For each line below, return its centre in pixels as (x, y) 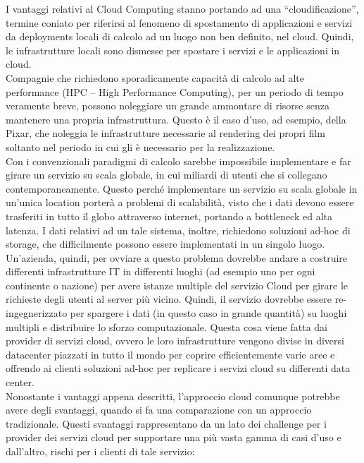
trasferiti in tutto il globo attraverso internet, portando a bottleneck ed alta (169, 216)
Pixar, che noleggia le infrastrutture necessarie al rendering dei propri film (165, 133)
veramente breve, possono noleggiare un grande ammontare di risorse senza (168, 106)
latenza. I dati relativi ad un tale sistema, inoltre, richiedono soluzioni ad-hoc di (178, 230)
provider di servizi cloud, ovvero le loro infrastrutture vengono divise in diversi (175, 341)
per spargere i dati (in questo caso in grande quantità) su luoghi (208, 313)
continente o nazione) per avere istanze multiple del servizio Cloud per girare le (177, 285)
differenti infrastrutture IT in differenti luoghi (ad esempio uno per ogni (161, 271)
